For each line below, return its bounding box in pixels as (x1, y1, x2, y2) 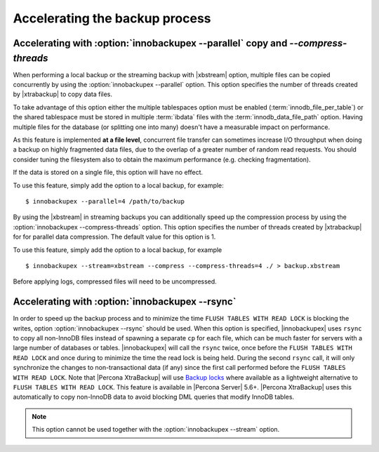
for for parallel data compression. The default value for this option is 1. (13, 232, 216, 241)
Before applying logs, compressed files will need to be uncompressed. (13, 277, 217, 286)
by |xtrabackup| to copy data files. (13, 90, 112, 98)
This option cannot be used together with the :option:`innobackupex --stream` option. (32, 425, 280, 434)
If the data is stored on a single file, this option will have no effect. (13, 168, 204, 177)
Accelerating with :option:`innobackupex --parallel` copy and (13, 37, 288, 49)
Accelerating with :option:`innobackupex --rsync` (13, 295, 237, 308)
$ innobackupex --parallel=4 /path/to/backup (25, 197, 185, 205)
